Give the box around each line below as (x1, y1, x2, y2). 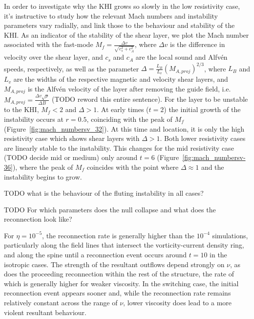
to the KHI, (4, 104, 39, 114)
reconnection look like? (4, 214, 72, 224)
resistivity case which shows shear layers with (4, 133, 140, 143)
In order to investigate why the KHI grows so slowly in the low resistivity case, (4, 1, 240, 11)
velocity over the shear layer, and (4, 52, 103, 62)
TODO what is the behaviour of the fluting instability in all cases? (4, 188, 204, 198)
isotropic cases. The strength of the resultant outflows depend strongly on (4, 259, 225, 269)
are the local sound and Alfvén (135, 52, 228, 62)
